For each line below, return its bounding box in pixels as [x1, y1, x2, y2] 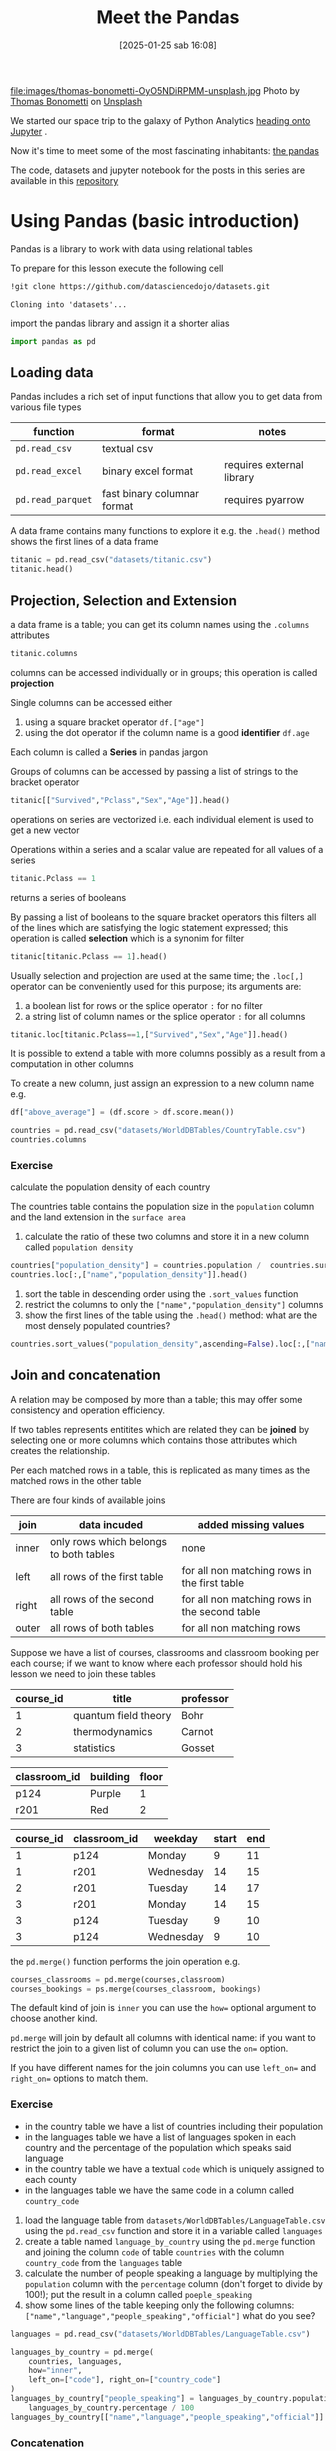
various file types [10, 401, 82, 413]
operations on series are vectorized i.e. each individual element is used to [10, 813, 314, 825]
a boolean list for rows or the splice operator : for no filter [24, 999, 263, 1011]
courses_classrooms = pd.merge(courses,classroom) [10, 1974, 226, 1985]
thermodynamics [73, 1724, 153, 1738]
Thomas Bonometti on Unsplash [10, 95, 143, 107]
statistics [73, 1741, 116, 1755]
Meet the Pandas [96, 6, 240, 29]
